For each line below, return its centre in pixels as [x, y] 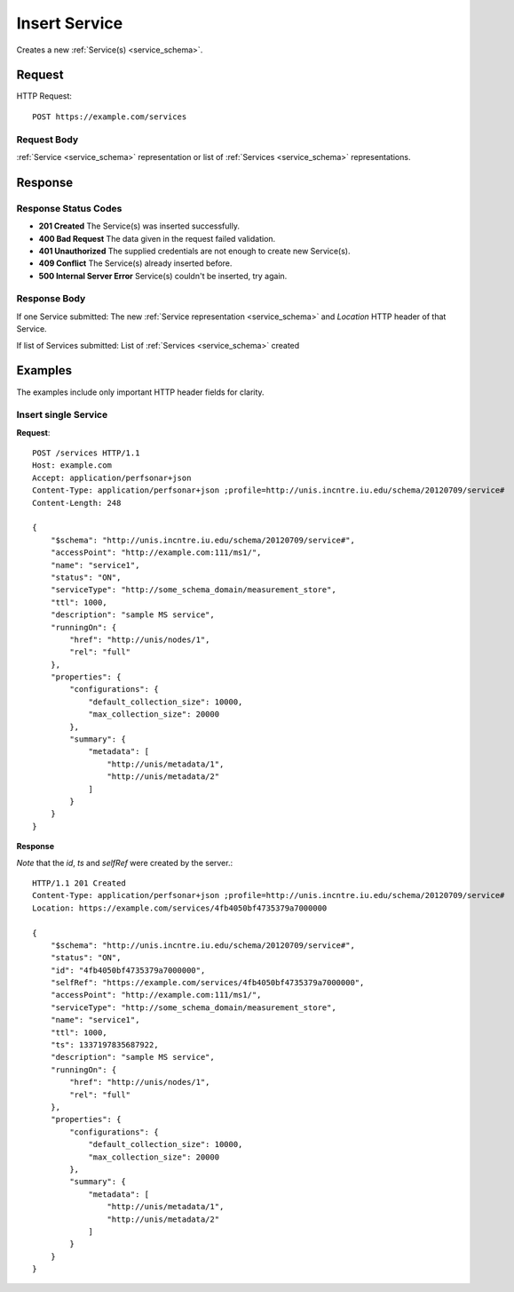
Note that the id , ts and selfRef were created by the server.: [125, 863]
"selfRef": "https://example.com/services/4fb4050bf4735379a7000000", [207, 983]
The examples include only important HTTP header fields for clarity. [141, 392]
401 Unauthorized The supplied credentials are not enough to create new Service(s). [194, 251]
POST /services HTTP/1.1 [86, 453]
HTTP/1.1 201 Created [79, 883]
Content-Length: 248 [77, 503]
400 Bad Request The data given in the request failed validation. [157, 238]
